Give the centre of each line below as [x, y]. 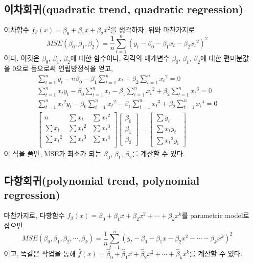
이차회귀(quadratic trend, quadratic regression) [124, 9]
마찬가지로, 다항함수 [34, 215]
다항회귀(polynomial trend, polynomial [102, 180]
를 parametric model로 [216, 215]
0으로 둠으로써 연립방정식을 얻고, [63, 68]
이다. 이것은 [22, 58]
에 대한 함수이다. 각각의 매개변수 [120, 58]
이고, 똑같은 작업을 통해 [40, 253]
